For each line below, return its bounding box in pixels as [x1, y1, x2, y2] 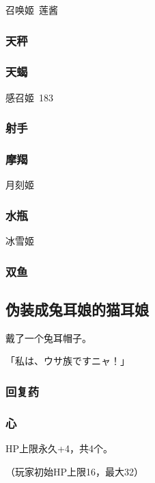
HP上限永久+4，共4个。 [5, 441, 113, 456]
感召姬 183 [5, 90, 53, 104]
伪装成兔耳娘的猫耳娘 [5, 298, 149, 319]
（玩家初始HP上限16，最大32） [5, 464, 144, 478]
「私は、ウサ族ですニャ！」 [5, 354, 130, 368]
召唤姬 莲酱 [5, 3, 58, 16]
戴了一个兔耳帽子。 [5, 330, 91, 345]
